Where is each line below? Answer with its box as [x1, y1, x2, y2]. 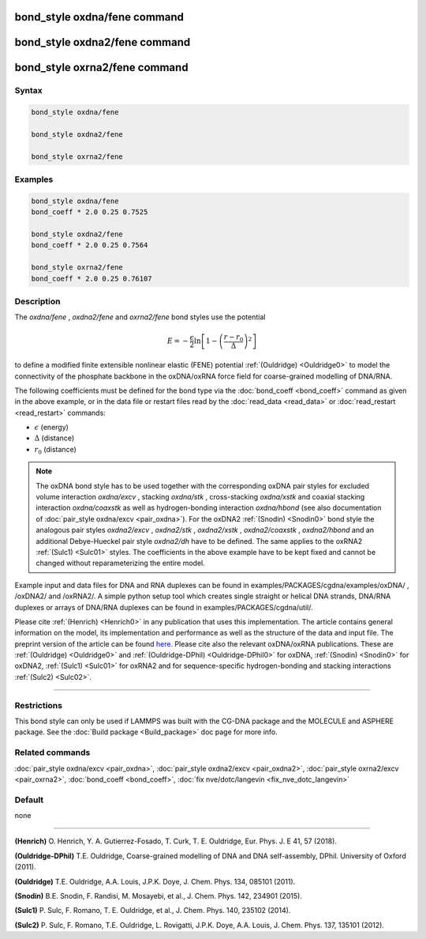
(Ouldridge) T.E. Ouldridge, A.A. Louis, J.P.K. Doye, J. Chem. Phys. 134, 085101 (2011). [14, 877, 296, 886]
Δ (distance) [34, 433, 75, 443]
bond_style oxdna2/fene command [14, 36, 191, 49]
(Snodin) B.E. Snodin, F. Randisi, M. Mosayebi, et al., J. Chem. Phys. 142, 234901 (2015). [14, 892, 303, 901]
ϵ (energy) [34, 423, 69, 432]
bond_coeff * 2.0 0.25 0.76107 [31, 273, 153, 283]
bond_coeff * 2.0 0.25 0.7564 [31, 241, 148, 250]
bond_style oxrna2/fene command [14, 61, 189, 74]
